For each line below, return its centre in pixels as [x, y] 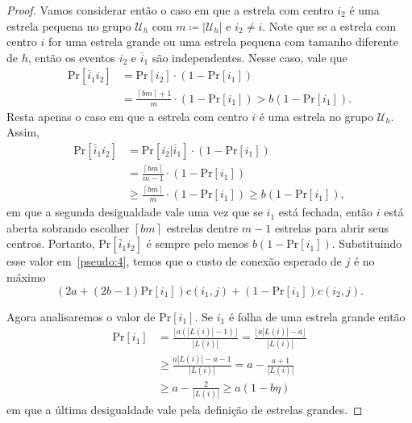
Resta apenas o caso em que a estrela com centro [127, 116]
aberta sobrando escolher [68, 227]
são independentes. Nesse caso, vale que [250, 57]
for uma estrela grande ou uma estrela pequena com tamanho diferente [223, 42]
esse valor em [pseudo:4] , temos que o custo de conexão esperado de [174, 261]
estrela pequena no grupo [69, 25]
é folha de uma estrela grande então [317, 316]
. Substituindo [367, 243]
